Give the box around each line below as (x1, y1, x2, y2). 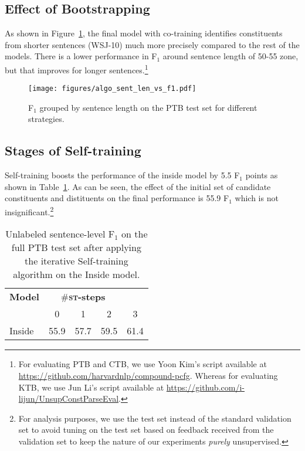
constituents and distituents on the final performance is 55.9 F (5, 192, 229, 204)
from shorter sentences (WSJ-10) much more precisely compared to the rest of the (5, 38, 300, 50)
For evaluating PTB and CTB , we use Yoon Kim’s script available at (18, 358, 267, 370)
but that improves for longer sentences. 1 (5, 62, 148, 76)
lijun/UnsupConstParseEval (18, 392, 119, 405)
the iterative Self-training (25, 254, 128, 268)
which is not (235, 192, 279, 204)
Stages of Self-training (5, 141, 141, 160)
